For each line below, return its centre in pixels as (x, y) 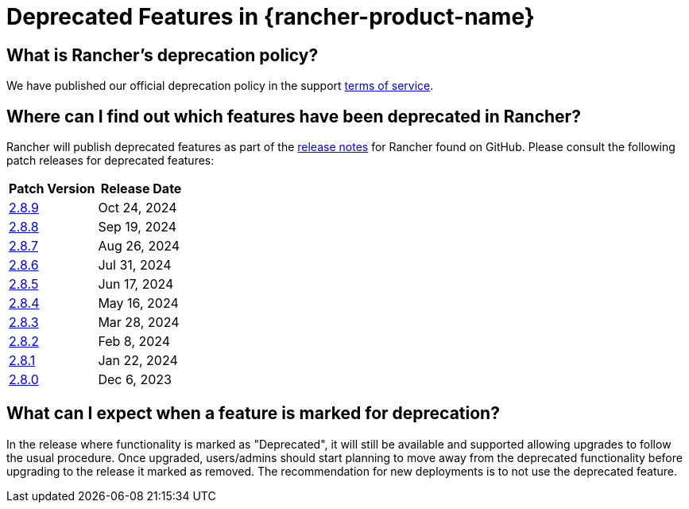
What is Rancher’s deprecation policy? (163, 55)
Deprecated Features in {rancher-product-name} (271, 17)
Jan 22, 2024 (138, 361)
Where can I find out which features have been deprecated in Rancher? (294, 116)
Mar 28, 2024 (139, 322)
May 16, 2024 (138, 303)
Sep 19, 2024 (137, 227)
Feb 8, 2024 (134, 342)
